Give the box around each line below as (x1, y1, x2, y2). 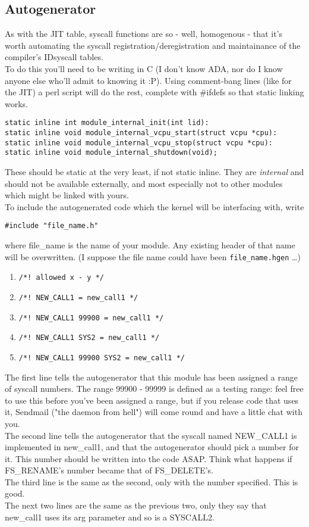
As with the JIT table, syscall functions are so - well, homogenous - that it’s (5, 27, 282, 40)
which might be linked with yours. (5, 189, 129, 201)
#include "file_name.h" (5, 222, 99, 230)
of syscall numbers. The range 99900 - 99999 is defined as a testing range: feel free (5, 382, 304, 395)
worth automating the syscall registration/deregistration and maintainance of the (5, 39, 301, 51)
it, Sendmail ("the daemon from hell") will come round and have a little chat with (5, 406, 302, 418)
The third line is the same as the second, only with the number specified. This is (5, 475, 298, 488)
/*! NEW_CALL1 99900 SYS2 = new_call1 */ (18, 353, 185, 362)
